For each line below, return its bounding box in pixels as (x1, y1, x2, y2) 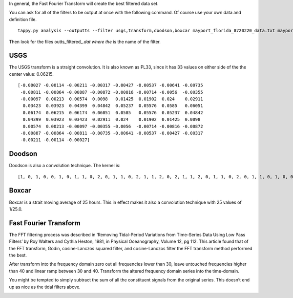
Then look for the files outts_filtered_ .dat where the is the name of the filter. (9, 39, 161, 44)
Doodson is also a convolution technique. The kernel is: (9, 163, 121, 169)
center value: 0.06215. (9, 71, 54, 77)
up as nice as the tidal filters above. (9, 284, 81, 290)
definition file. (9, 16, 37, 22)
